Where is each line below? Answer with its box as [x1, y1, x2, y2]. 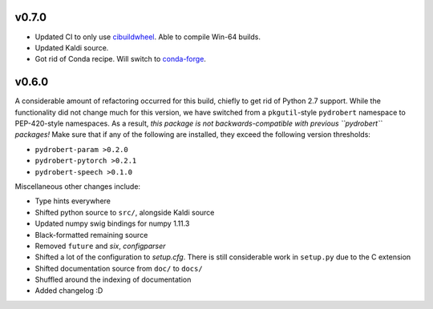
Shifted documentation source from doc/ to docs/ [34, 263, 204, 273]
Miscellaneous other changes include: [14, 181, 140, 191]
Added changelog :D [34, 286, 103, 295]
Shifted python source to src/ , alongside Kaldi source [34, 207, 215, 217]
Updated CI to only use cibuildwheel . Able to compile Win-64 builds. [34, 32, 261, 42]
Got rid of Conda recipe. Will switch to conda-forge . [34, 54, 206, 64]
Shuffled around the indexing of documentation [34, 275, 192, 284]
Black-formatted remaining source [34, 230, 148, 239]
